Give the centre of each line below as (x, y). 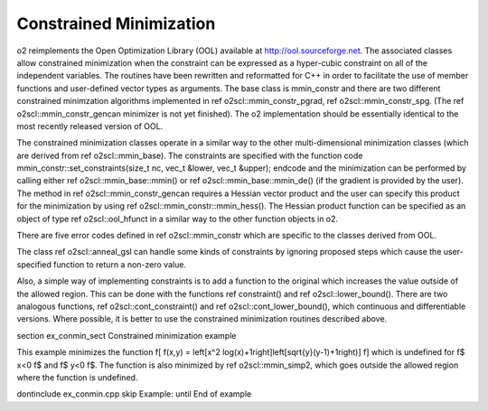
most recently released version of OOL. (90, 126)
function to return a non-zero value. (120, 264)
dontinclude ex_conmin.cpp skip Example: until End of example (134, 394)
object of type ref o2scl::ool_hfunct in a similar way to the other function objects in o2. (178, 219)
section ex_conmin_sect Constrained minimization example (127, 335)
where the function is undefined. (77, 377)
